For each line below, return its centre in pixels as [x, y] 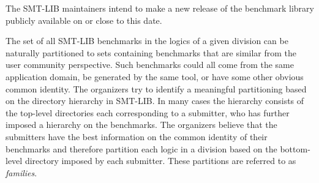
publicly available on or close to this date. [84, 20]
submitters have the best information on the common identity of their [137, 136]
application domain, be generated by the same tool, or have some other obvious [155, 76]
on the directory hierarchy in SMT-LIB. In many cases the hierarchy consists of [155, 101]
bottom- [295, 148]
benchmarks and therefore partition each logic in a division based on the [141, 148]
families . [21, 172]
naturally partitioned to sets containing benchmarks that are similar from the [151, 52]
